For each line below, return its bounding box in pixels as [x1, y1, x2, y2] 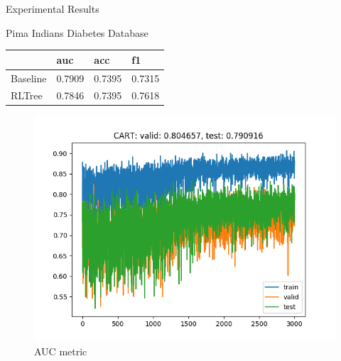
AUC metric [34, 344, 87, 359]
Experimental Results [6, 1, 99, 16]
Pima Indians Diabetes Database [6, 25, 148, 40]
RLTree [11, 88, 43, 103]
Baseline [11, 70, 47, 85]
